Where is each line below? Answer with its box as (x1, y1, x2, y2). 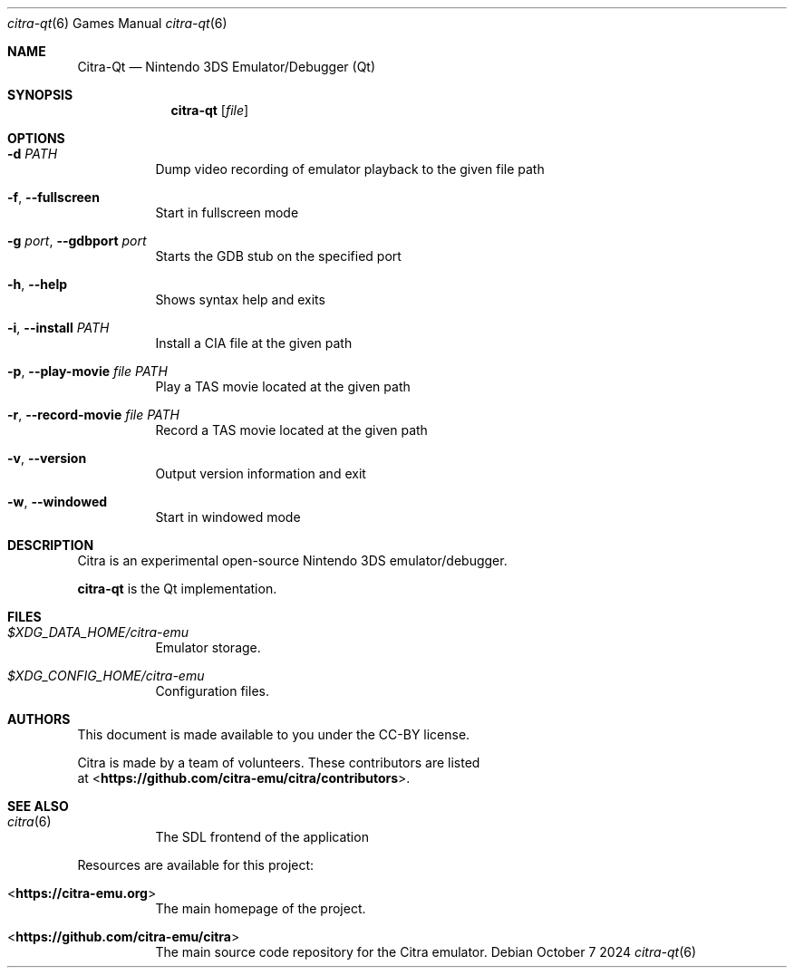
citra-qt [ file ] (170, 102, 249, 118)
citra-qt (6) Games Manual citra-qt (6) (7, 15, 228, 31)
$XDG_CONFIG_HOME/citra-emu (7, 668, 205, 683)
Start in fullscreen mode (155, 205, 299, 220)
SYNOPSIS (7, 87, 73, 102)
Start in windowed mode (155, 509, 301, 525)
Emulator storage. (155, 640, 261, 655)
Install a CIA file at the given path (155, 335, 353, 351)
